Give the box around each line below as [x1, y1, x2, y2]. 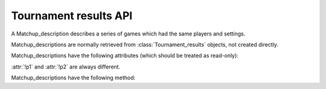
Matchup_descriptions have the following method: [11, 74, 136, 81]
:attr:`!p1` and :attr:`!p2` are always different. [11, 63, 121, 70]
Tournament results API [11, 9, 133, 22]
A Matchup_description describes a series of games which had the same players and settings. [11, 30, 246, 37]
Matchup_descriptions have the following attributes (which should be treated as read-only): [11, 52, 238, 60]
